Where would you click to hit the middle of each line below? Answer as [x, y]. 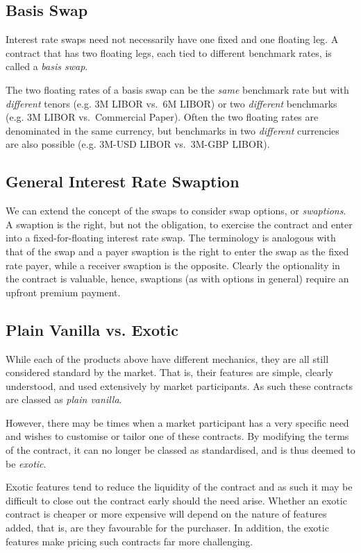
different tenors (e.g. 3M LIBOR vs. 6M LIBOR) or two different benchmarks [171, 103]
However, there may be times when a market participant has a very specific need [177, 422]
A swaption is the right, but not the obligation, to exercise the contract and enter [179, 224]
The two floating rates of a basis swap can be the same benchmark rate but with [177, 89]
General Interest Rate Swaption [123, 181]
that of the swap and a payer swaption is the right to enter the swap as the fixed [177, 251]
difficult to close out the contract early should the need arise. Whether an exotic [176, 500]
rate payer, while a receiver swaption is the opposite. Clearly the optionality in [173, 265]
